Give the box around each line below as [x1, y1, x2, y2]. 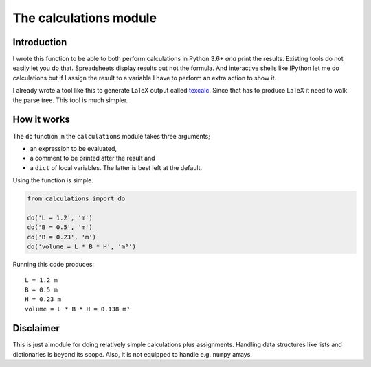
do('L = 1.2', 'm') [27, 213, 93, 222]
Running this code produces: [12, 261, 95, 269]
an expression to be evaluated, [30, 144, 117, 152]
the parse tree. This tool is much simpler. [12, 96, 128, 104]
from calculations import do [27, 195, 126, 202]
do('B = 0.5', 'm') [27, 224, 93, 231]
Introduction [12, 36, 67, 48]
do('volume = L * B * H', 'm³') [27, 243, 137, 250]
